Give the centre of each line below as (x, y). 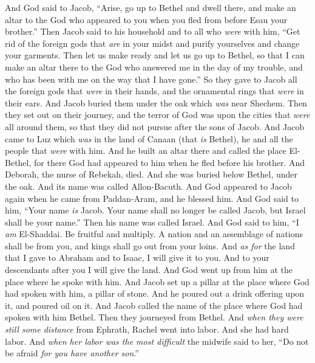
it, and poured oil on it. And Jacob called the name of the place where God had (154, 305)
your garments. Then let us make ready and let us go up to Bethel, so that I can (155, 55)
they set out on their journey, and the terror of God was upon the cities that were (157, 115)
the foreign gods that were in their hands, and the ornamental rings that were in (154, 91)
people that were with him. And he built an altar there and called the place (146, 150)
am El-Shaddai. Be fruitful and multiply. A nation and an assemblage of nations (154, 234)
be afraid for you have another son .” (72, 353)
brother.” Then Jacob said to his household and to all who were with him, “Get (153, 31)
